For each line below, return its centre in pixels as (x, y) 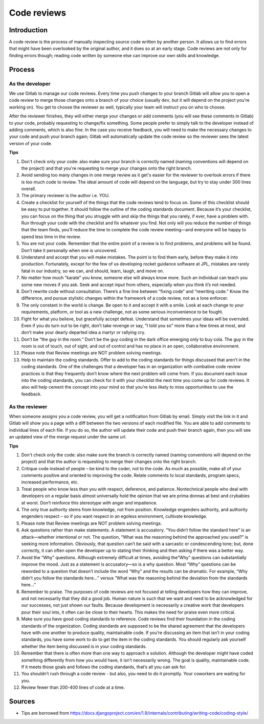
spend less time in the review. (51, 237)
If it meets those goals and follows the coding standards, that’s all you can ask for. (104, 667)
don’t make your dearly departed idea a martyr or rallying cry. (83, 332)
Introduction (28, 30)
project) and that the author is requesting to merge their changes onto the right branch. (109, 461)
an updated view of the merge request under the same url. (68, 437)
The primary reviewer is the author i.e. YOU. (66, 196)
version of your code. (31, 143)
